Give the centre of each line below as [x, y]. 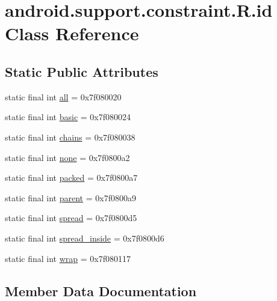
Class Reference [72, 33]
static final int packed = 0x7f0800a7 [71, 178]
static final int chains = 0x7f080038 [70, 137]
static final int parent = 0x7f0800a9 [70, 197]
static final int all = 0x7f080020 [63, 96]
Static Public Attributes [82, 71]
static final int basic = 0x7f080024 [68, 117]
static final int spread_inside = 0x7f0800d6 [85, 238]
